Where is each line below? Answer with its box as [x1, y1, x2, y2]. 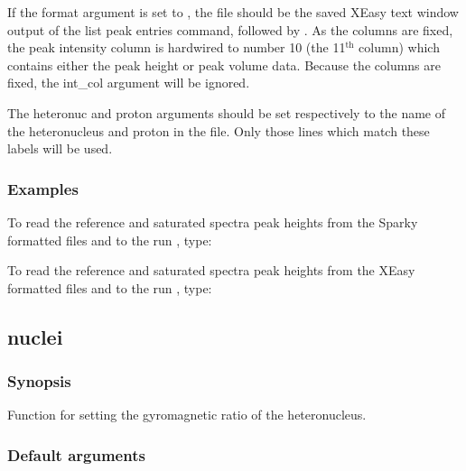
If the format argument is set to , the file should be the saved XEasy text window [7, 3, 459, 21]
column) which [359, 38, 440, 57]
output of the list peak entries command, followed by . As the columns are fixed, [7, 20, 453, 39]
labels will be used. [7, 139, 113, 158]
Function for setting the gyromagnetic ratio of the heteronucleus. [7, 405, 367, 424]
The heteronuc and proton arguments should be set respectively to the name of [7, 103, 446, 122]
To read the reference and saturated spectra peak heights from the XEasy [7, 261, 415, 280]
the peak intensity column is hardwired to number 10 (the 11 [7, 38, 346, 57]
